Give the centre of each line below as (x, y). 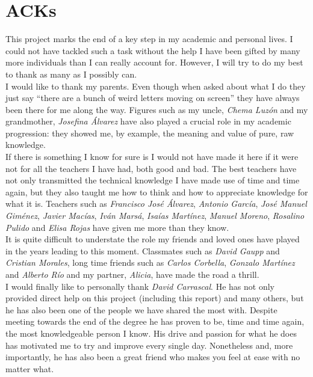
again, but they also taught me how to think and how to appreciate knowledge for (157, 192)
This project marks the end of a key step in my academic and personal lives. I (149, 39)
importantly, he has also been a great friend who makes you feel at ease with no (153, 357)
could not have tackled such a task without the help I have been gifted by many (153, 50)
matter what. (30, 368)
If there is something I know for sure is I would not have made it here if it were (152, 157)
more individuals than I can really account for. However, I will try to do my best (154, 62)
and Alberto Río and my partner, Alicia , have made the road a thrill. (132, 274)
